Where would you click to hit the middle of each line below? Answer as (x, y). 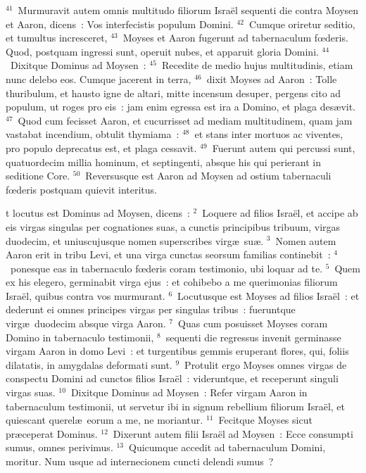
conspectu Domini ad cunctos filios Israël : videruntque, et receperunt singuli (172, 378)
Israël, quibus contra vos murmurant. (86, 295)
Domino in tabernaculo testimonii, (80, 337)
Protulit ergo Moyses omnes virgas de (266, 364)
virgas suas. (31, 392)
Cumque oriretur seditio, (302, 24)
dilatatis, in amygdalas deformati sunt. (89, 364)
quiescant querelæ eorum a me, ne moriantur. (105, 420)
